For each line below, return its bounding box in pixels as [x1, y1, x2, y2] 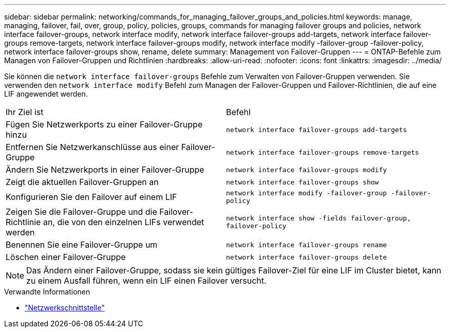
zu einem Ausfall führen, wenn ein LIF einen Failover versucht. [26, 275, 267, 286]
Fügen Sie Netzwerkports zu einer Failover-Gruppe [6, 119, 203, 130]
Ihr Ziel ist [6, 107, 44, 117]
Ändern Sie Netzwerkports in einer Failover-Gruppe [6, 164, 204, 175]
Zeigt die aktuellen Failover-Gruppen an [6, 177, 159, 187]
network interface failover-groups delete [226, 253, 387, 261]
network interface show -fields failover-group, [226, 214, 411, 222]
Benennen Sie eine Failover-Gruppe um [6, 239, 158, 250]
